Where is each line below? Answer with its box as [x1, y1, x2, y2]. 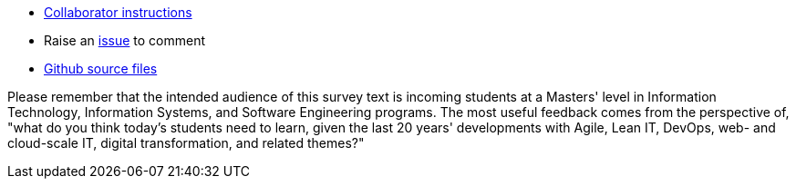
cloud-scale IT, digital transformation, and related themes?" [7, 135, 365, 151]
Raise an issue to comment [44, 33, 206, 48]
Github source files [44, 61, 158, 76]
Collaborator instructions [44, 5, 192, 20]
